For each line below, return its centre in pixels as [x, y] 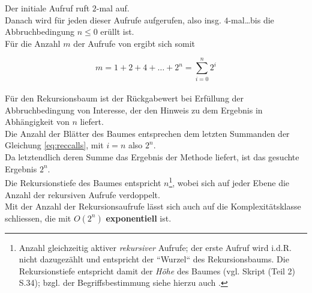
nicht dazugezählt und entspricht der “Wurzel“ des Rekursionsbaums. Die [154, 259]
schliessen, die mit [38, 218]
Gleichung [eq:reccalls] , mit [54, 145]
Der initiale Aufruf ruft [47, 8]
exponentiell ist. [139, 218]
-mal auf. [113, 8]
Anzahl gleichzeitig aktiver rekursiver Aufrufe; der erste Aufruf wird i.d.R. [155, 247]
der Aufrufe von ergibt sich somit [134, 43]
